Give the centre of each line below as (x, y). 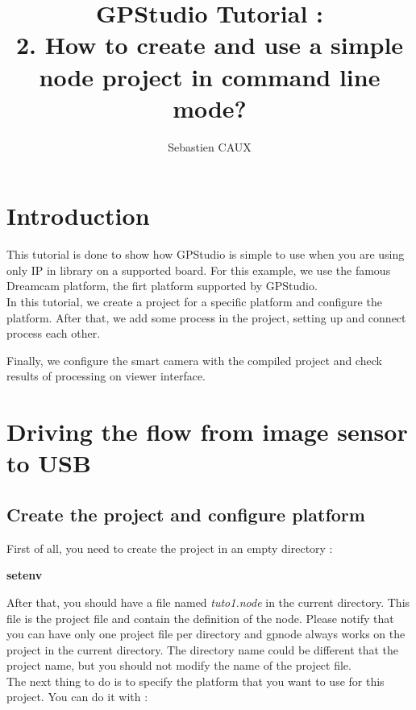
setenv (25, 575)
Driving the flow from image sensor (207, 432)
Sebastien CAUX (210, 146)
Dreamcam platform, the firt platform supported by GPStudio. (162, 286)
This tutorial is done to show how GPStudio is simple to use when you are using (206, 254)
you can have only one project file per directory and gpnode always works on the (206, 634)
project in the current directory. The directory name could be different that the (203, 649)
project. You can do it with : (77, 697)
